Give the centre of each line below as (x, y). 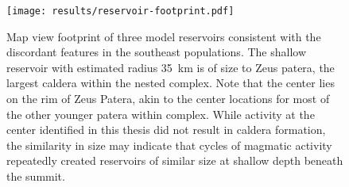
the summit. (36, 176)
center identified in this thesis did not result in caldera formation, (166, 130)
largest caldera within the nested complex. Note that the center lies (171, 83)
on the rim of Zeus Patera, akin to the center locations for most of (168, 99)
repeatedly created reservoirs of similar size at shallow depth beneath (175, 160)
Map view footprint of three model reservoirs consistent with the (164, 36)
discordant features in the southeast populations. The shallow (157, 52)
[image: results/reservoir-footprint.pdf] (120, 11)
